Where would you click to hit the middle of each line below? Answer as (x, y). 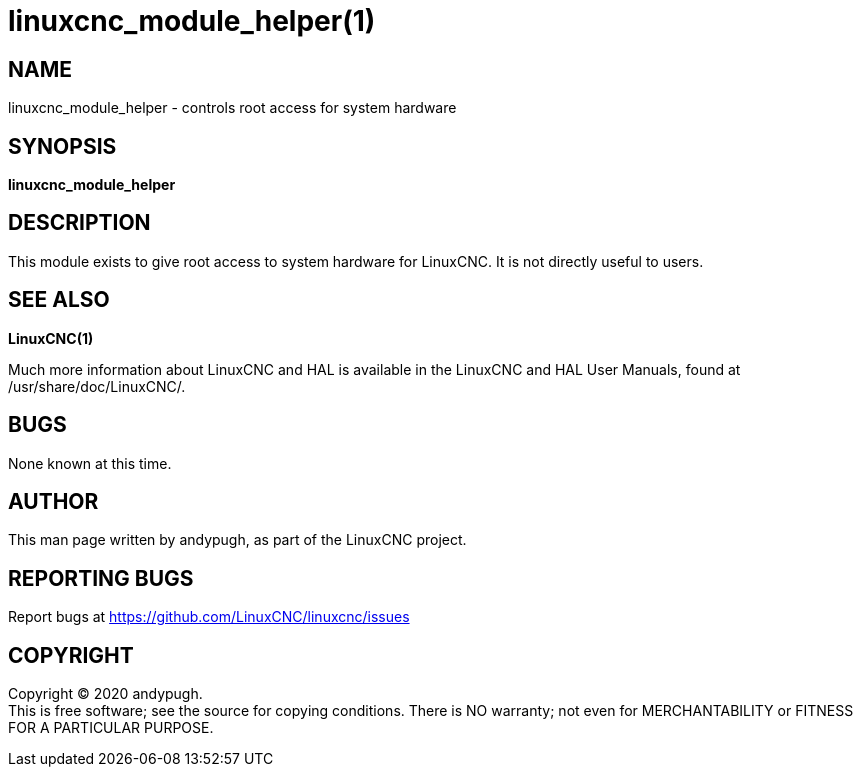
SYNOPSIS (62, 146)
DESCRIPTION (79, 223)
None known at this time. (90, 463)
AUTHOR (53, 501)
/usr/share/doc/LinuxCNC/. (97, 386)
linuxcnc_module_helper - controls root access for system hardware (232, 108)
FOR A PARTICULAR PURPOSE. (111, 728)
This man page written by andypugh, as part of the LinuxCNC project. (237, 540)
